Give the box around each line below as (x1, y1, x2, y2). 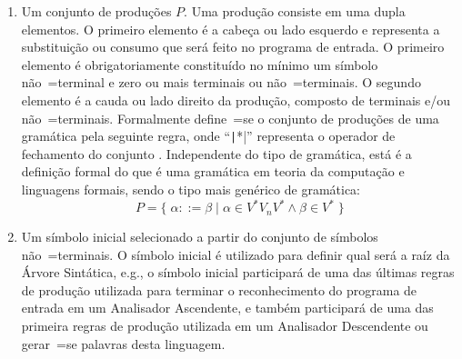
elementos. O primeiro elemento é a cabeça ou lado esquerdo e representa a (21, 19, 440, 38)
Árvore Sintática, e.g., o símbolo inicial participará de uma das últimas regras (21, 263, 455, 282)
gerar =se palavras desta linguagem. (21, 334, 226, 353)
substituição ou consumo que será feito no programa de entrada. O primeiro (21, 37, 445, 56)
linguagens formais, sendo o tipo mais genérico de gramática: (21, 180, 360, 198)
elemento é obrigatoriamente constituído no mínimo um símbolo (21, 55, 378, 74)
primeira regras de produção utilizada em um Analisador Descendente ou (21, 316, 428, 335)
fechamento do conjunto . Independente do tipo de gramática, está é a (21, 144, 412, 163)
